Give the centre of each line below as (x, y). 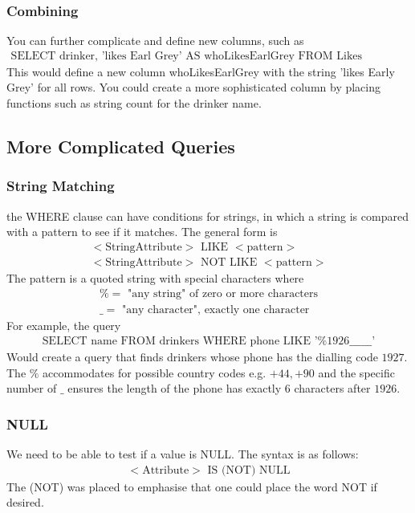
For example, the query (64, 325)
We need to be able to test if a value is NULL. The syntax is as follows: (183, 454)
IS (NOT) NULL (249, 470)
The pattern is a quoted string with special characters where (155, 277)
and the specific (356, 372)
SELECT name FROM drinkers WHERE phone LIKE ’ (180, 342)
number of (32, 388)
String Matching (61, 186)
